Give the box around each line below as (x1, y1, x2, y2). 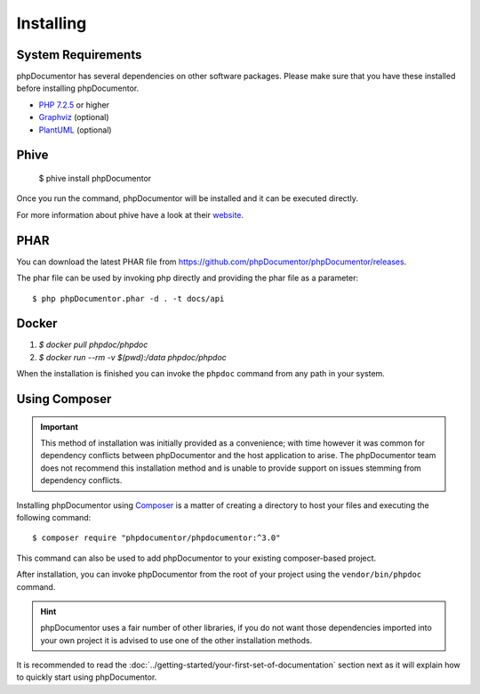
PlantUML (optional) (38, 125, 112, 135)
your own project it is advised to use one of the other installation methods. (40, 634, 313, 645)
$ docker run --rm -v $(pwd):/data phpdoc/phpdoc (38, 351, 227, 362)
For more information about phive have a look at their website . (16, 209, 244, 220)
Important (40, 421, 79, 432)
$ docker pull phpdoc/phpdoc (38, 339, 148, 351)
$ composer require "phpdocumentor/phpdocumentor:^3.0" (32, 533, 281, 543)
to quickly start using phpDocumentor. (16, 672, 157, 682)
